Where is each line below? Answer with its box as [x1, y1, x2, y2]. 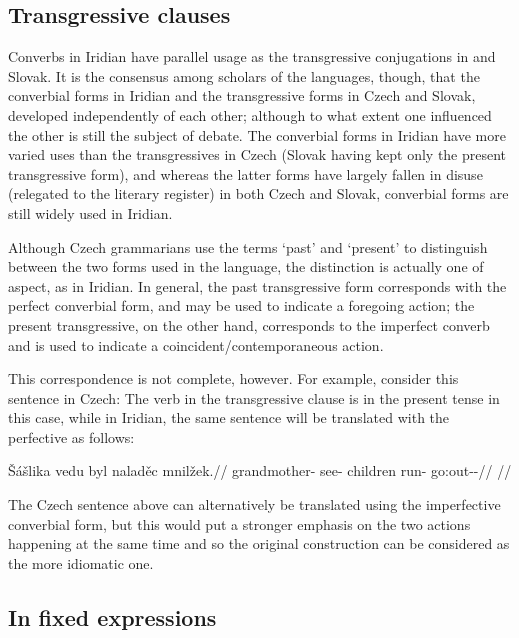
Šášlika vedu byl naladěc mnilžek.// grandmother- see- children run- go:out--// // [8, 460, 512, 481]
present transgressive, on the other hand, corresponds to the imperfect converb [8, 314, 490, 335]
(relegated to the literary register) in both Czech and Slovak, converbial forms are [8, 183, 509, 204]
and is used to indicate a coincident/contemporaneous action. [8, 334, 384, 355]
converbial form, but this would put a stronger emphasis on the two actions [8, 513, 471, 534]
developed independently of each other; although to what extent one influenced [8, 104, 492, 125]
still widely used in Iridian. [8, 202, 173, 223]
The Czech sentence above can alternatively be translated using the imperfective [8, 494, 501, 515]
